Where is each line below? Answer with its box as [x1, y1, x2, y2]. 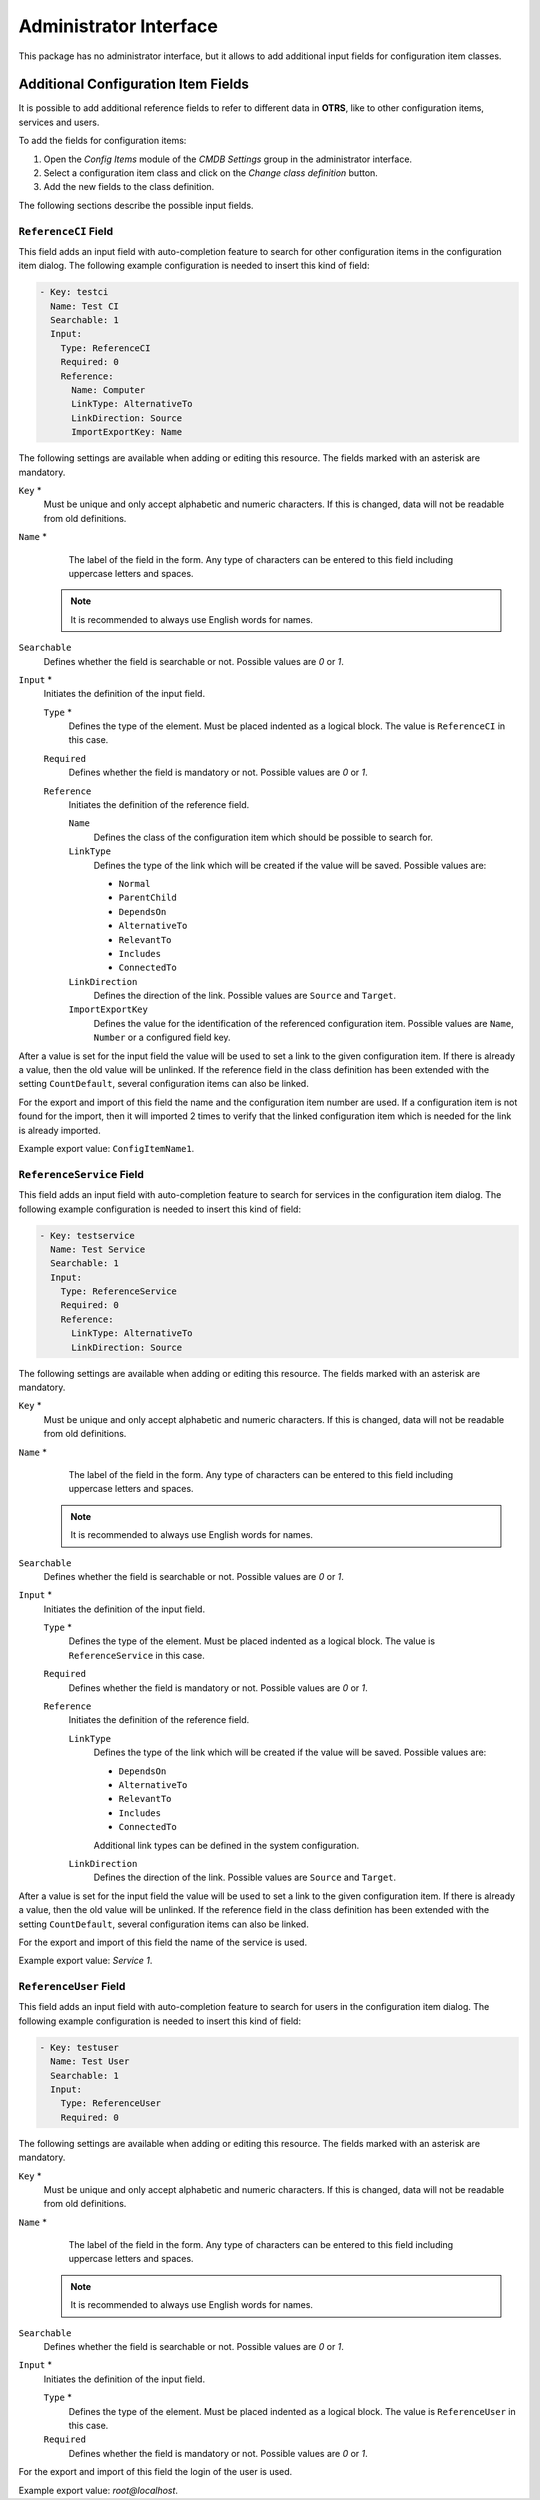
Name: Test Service [50, 1243, 146, 1255]
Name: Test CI [50, 300, 120, 312]
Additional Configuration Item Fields [18, 76, 249, 93]
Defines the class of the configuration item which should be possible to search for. [93, 831, 434, 843]
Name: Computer [71, 385, 146, 396]
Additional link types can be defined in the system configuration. [93, 1839, 360, 1851]
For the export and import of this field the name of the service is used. [18, 1936, 308, 1948]
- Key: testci [39, 286, 109, 298]
